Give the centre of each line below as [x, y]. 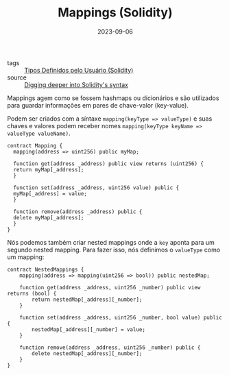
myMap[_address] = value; [50, 193]
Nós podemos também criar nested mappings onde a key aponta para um [111, 242]
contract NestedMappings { [46, 269]
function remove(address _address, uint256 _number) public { [110, 348]
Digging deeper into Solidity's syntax [76, 84]
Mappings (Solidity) [115, 13]
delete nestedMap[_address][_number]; [87, 353]
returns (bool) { [32, 293]
